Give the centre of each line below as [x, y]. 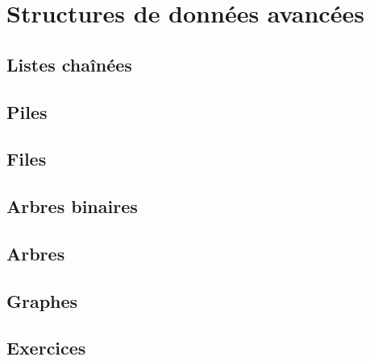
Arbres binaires [72, 206]
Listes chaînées [69, 64]
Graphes [42, 300]
